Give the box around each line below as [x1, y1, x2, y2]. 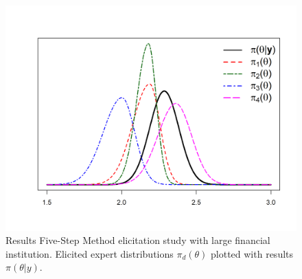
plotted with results [211, 246, 294, 260]
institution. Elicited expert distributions [5, 246, 174, 260]
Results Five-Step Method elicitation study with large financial [5, 233, 270, 247]
